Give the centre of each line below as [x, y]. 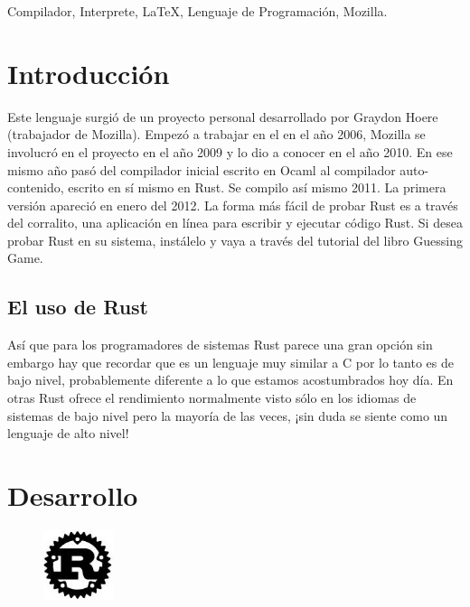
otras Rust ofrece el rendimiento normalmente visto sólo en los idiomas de [212, 398]
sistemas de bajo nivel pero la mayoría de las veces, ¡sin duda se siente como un [228, 415]
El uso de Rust [78, 307]
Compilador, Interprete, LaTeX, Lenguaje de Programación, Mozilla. [197, 11]
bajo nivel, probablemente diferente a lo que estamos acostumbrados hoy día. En [230, 380]
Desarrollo [73, 495]
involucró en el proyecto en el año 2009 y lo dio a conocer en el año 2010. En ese [230, 151]
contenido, [36, 187]
